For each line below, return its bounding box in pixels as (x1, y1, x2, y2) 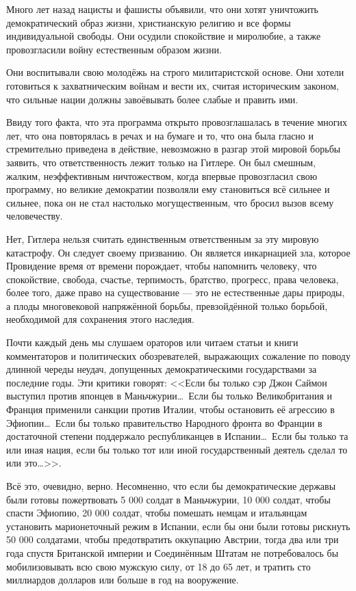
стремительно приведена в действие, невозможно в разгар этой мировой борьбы (6, 142, 341, 156)
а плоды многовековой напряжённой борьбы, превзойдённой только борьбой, (6, 298, 328, 313)
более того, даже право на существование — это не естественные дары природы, (6, 285, 345, 300)
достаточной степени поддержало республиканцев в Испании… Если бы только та (6, 429, 348, 443)
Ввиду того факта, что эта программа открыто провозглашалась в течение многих (6, 115, 347, 129)
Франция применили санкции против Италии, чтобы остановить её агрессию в (6, 402, 335, 417)
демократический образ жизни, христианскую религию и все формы (6, 15, 291, 29)
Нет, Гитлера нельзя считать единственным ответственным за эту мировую (6, 231, 319, 246)
